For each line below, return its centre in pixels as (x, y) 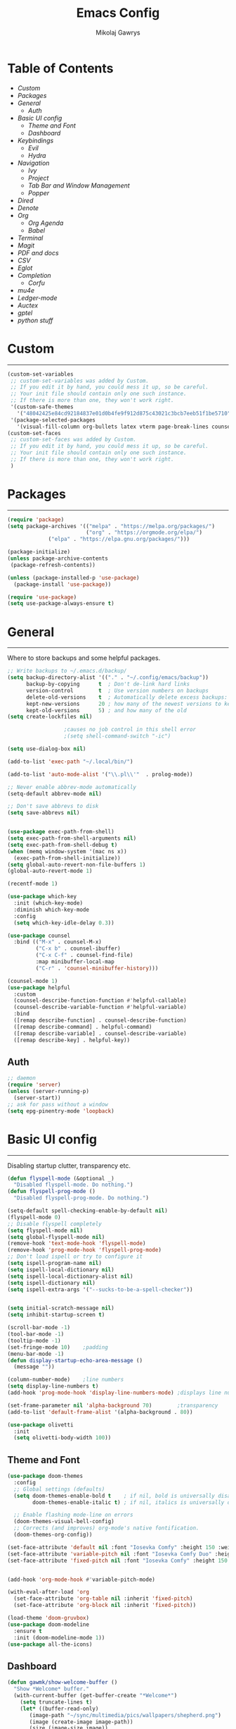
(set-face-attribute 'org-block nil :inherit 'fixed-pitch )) (105, 1606)
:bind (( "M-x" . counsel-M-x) (58, 942)
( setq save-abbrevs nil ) (44, 813)
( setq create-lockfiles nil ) (50, 717)
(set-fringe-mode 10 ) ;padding (58, 1347)
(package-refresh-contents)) (53, 565)
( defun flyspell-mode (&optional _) (61, 1178)
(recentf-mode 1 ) (33, 884)
